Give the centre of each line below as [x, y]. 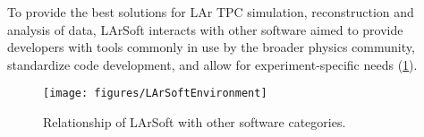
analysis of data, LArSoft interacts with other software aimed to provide [205, 29]
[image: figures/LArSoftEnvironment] [155, 94]
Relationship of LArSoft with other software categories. [195, 122]
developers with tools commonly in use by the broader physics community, [211, 47]
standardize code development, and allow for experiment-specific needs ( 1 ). [212, 64]
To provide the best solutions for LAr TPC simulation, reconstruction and [211, 12]
